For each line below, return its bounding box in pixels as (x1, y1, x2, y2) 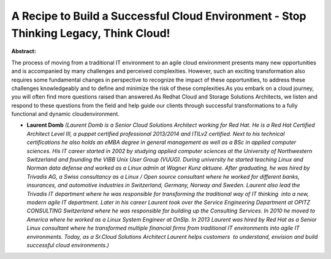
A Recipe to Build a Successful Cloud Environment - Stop (11, 9, 306, 23)
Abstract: (11, 48, 36, 55)
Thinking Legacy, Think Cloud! (11, 26, 171, 40)
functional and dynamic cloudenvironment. (11, 110, 120, 118)
